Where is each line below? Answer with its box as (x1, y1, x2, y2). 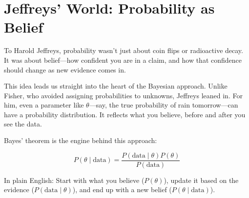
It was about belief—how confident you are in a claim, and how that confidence (4, 54, 242, 65)
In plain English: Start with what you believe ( (4, 175, 145, 185)
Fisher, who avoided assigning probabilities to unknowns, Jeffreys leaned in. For (4, 90, 243, 100)
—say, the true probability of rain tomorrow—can (89, 100, 238, 110)
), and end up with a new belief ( (72, 184, 172, 195)
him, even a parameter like (4, 100, 84, 110)
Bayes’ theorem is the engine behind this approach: (4, 135, 157, 145)
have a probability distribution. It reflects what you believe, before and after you (4, 109, 246, 119)
